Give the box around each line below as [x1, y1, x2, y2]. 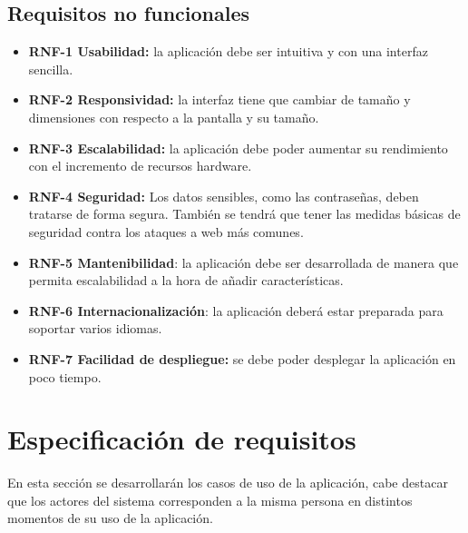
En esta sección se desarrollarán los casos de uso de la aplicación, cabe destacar [7, 473, 448, 492]
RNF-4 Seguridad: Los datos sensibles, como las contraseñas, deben [28, 186, 419, 205]
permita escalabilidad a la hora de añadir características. [28, 271, 344, 290]
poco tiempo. [28, 367, 102, 386]
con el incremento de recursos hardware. [28, 156, 252, 175]
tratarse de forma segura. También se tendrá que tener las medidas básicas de [28, 204, 461, 223]
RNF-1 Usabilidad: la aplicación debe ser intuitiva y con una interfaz [28, 42, 428, 61]
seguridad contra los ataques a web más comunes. [28, 222, 304, 241]
